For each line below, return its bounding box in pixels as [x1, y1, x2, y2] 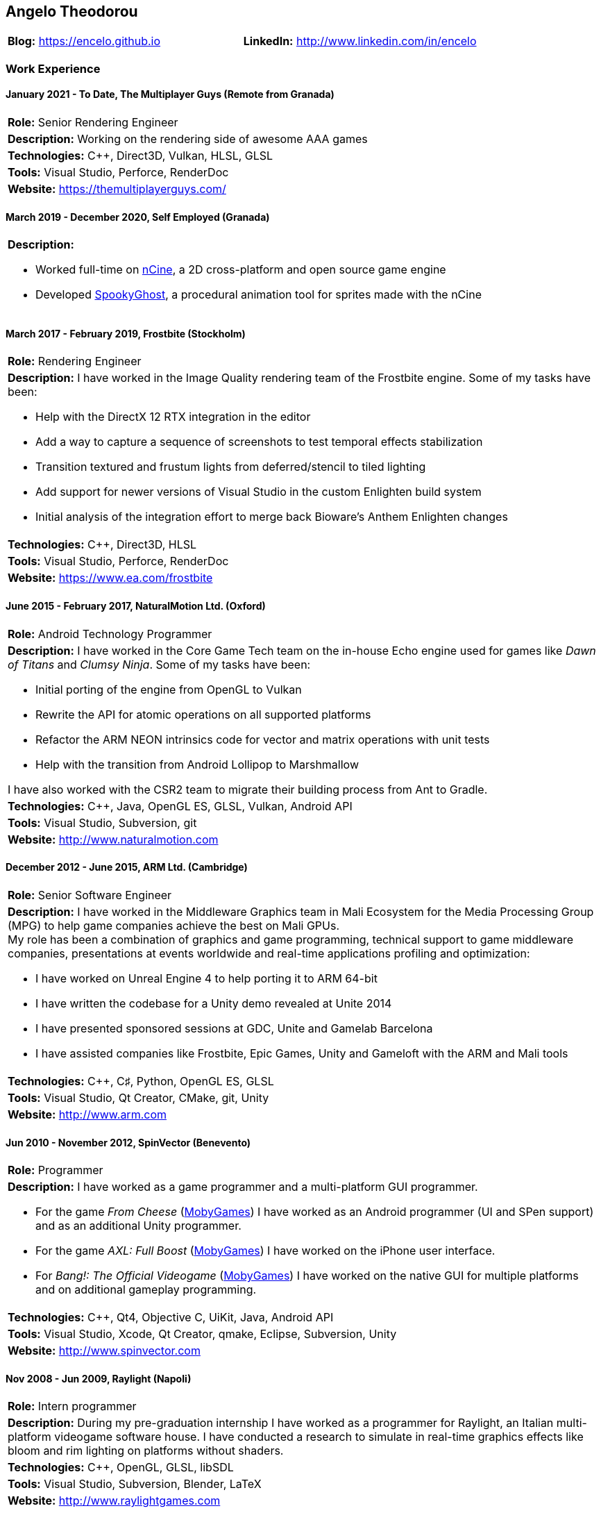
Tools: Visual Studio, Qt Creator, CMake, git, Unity [8, 1090, 269, 1105]
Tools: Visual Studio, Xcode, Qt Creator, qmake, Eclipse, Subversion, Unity [8, 1327, 397, 1341]
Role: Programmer [8, 1163, 103, 1178]
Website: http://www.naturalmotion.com [8, 832, 219, 846]
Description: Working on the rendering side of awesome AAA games [8, 132, 368, 147]
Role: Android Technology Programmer [8, 626, 212, 641]
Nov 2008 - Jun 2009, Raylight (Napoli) [6, 1372, 192, 1385]
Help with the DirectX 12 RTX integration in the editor [35, 410, 311, 424]
